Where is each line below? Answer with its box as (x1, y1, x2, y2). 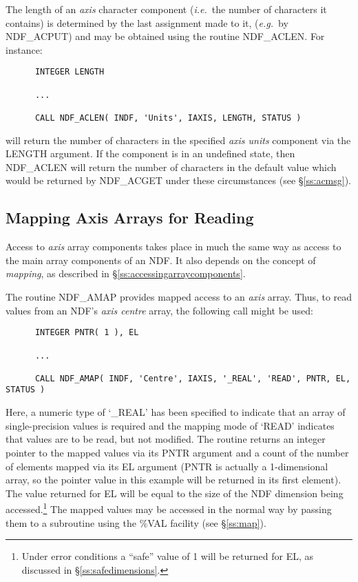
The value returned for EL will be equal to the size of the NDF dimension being (6, 485, 344, 500)
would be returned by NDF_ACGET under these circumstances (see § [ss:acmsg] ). (6, 173, 352, 188)
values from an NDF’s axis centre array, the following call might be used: (6, 303, 313, 317)
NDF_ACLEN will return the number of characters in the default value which (6, 159, 337, 174)
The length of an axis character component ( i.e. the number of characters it (6, 2, 327, 16)
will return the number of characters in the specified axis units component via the (6, 132, 351, 147)
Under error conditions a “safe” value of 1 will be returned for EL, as (21, 549, 314, 563)
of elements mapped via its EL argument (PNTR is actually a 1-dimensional (6, 459, 328, 473)
